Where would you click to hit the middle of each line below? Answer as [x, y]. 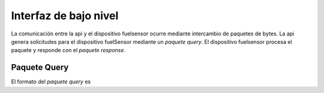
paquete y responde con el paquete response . [68, 50]
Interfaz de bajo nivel [65, 16]
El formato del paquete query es [51, 82]
